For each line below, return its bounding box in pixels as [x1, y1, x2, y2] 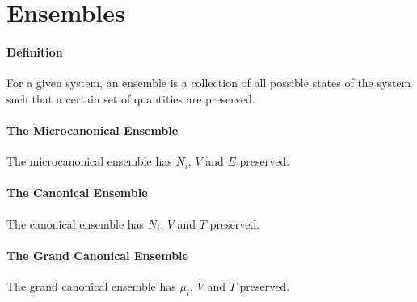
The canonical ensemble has [6, 215, 145, 232]
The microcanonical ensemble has [6, 153, 172, 170]
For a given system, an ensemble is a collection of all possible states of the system [6, 74, 411, 91]
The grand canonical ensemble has [6, 277, 176, 294]
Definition [6, 43, 63, 60]
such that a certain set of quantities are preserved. [6, 90, 255, 107]
